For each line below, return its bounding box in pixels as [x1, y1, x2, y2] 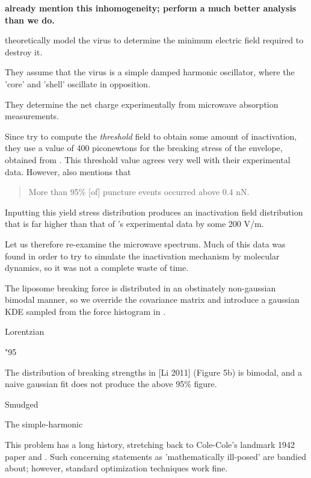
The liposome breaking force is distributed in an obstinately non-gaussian [5, 281, 276, 294]
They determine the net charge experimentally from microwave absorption [5, 98, 279, 110]
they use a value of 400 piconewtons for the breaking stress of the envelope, [5, 141, 283, 154]
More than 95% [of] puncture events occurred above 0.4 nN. [28, 185, 250, 198]
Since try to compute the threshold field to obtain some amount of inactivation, [5, 129, 297, 142]
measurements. [5, 110, 60, 122]
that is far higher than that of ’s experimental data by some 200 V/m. [5, 217, 264, 230]
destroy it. [5, 45, 43, 58]
